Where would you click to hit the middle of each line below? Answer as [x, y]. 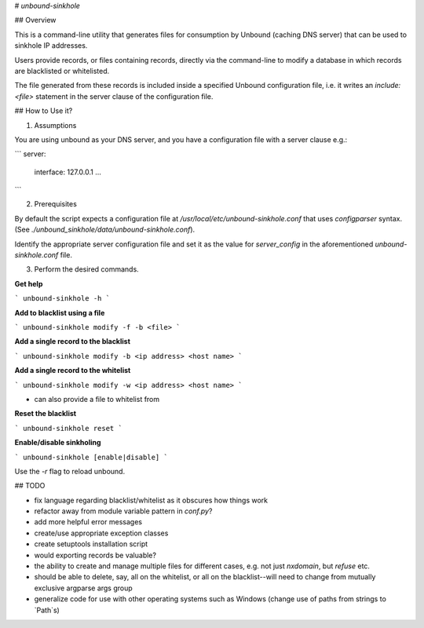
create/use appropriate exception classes [101, 533]
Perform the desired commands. [86, 269]
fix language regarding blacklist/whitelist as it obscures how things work [151, 500]
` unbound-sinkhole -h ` [62, 299]
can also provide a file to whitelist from [97, 399]
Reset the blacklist [46, 414]
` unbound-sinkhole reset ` [69, 428]
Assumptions [55, 125]
